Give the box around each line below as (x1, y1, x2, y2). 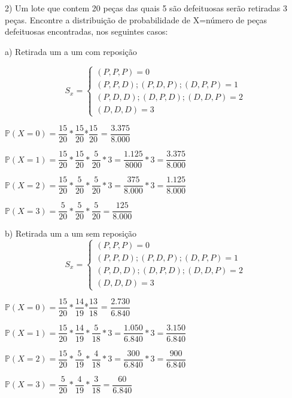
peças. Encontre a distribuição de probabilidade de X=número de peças (5, 13, 267, 26)
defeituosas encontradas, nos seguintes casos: (5, 25, 168, 38)
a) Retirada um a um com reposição (5, 45, 137, 57)
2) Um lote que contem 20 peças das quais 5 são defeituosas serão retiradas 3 (5, 2, 287, 14)
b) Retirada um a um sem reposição (5, 227, 137, 240)
